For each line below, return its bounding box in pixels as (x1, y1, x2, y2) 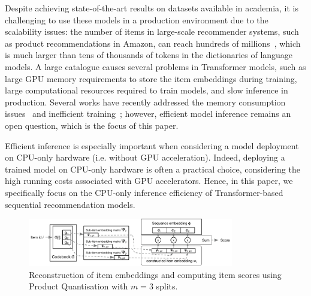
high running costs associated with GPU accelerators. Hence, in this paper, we (5, 174, 293, 187)
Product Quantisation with (29, 280, 128, 292)
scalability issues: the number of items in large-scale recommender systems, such (5, 25, 299, 38)
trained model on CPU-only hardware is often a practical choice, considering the (5, 162, 300, 175)
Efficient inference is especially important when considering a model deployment (5, 139, 299, 152)
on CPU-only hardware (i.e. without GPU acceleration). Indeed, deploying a (5, 151, 285, 164)
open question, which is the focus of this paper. (5, 119, 179, 131)
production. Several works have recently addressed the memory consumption (5, 95, 286, 108)
